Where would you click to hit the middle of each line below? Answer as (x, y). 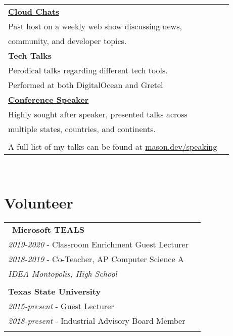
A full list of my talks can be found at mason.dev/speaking (113, 146)
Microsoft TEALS (49, 229)
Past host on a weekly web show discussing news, (95, 26)
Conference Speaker (49, 99)
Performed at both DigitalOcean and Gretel (86, 85)
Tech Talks (30, 55)
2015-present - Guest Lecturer (61, 306)
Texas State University (55, 291)
